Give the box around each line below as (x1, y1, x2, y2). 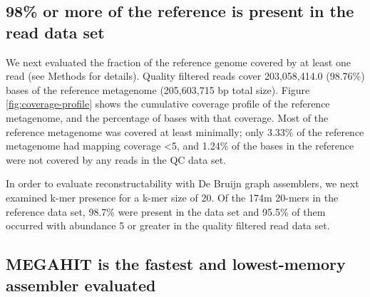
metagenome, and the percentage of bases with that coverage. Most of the (6, 110, 329, 125)
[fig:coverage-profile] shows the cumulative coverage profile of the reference (6, 96, 330, 111)
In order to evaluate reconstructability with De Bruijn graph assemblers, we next (6, 176, 359, 191)
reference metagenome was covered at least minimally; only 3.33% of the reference (6, 124, 364, 139)
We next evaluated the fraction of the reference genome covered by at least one (6, 54, 351, 69)
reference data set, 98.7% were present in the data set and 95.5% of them (6, 204, 326, 219)
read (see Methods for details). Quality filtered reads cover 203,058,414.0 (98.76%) (6, 68, 365, 83)
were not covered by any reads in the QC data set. (6, 152, 227, 167)
